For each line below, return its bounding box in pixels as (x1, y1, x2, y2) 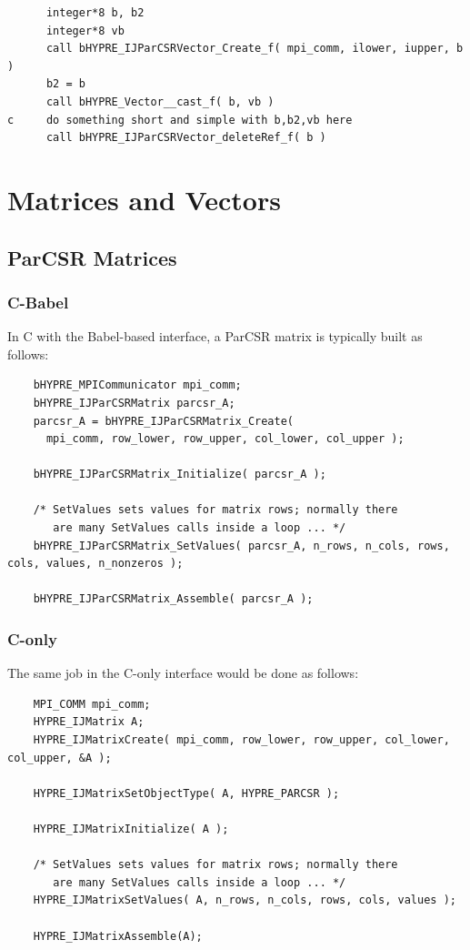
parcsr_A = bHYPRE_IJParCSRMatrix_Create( (33, 414, 294, 428)
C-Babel (7, 290, 69, 313)
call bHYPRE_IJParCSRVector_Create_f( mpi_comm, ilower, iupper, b (45, 42, 464, 56)
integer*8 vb (45, 24, 125, 37)
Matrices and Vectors (7, 180, 281, 217)
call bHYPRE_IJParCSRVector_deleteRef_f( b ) (45, 131, 326, 145)
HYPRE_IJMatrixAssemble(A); (33, 929, 203, 943)
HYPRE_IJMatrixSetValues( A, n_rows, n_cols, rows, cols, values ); (33, 894, 456, 907)
